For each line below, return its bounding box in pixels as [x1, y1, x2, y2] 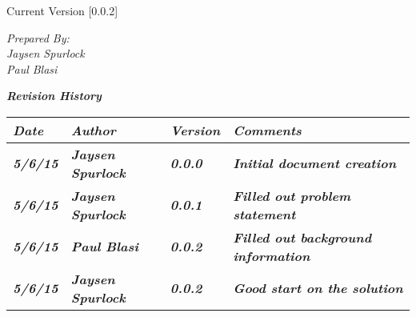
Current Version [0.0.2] [6, 2, 118, 18]
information [233, 246, 310, 265]
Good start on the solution [233, 279, 403, 298]
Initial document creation [233, 154, 397, 173]
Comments [233, 120, 302, 139]
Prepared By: [6, 29, 70, 46]
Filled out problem [233, 186, 351, 205]
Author [70, 120, 116, 139]
